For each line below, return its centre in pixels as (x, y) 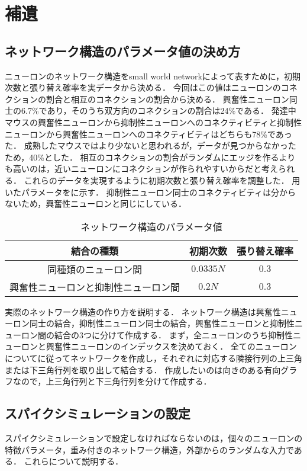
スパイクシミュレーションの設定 (98, 413)
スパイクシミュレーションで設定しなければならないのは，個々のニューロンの (154, 438)
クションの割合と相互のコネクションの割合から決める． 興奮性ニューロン (147, 99)
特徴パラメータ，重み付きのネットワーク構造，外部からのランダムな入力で (149, 449)
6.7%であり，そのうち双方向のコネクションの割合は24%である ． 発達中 (159, 110)
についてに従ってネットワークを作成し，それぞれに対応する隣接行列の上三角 (153, 358)
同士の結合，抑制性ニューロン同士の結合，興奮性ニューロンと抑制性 (162, 323)
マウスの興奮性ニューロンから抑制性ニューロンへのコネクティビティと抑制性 (153, 122)
